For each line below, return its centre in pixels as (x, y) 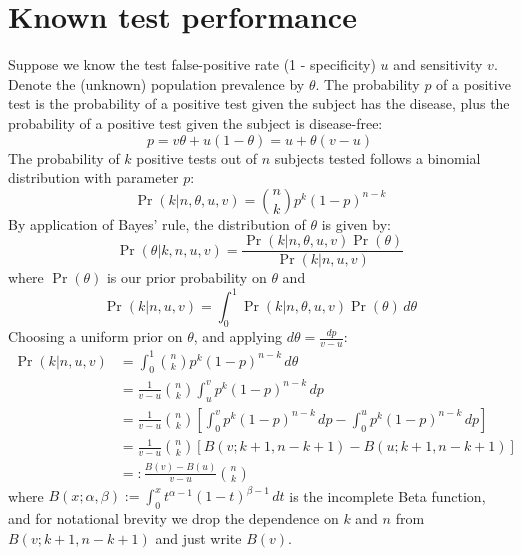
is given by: (356, 223)
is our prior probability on (186, 277)
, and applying (238, 336)
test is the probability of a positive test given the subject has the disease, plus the (259, 103)
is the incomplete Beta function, (387, 495)
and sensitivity (438, 64)
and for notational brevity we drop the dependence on (173, 517)
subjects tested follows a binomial (377, 157)
